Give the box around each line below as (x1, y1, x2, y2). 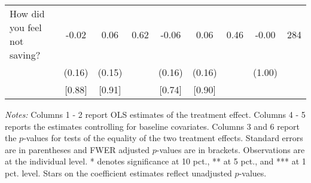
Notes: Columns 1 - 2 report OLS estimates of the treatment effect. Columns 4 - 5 (5, 108, 306, 120)
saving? (10, 48, 41, 62)
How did (10, 7, 45, 20)
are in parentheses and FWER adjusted (5, 143, 150, 155)
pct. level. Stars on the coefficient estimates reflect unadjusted (5, 166, 232, 179)
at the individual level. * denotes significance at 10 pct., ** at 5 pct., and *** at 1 (5, 155, 306, 167)
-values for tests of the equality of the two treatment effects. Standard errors (23, 132, 303, 144)
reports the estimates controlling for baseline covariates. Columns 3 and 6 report (5, 120, 300, 132)
